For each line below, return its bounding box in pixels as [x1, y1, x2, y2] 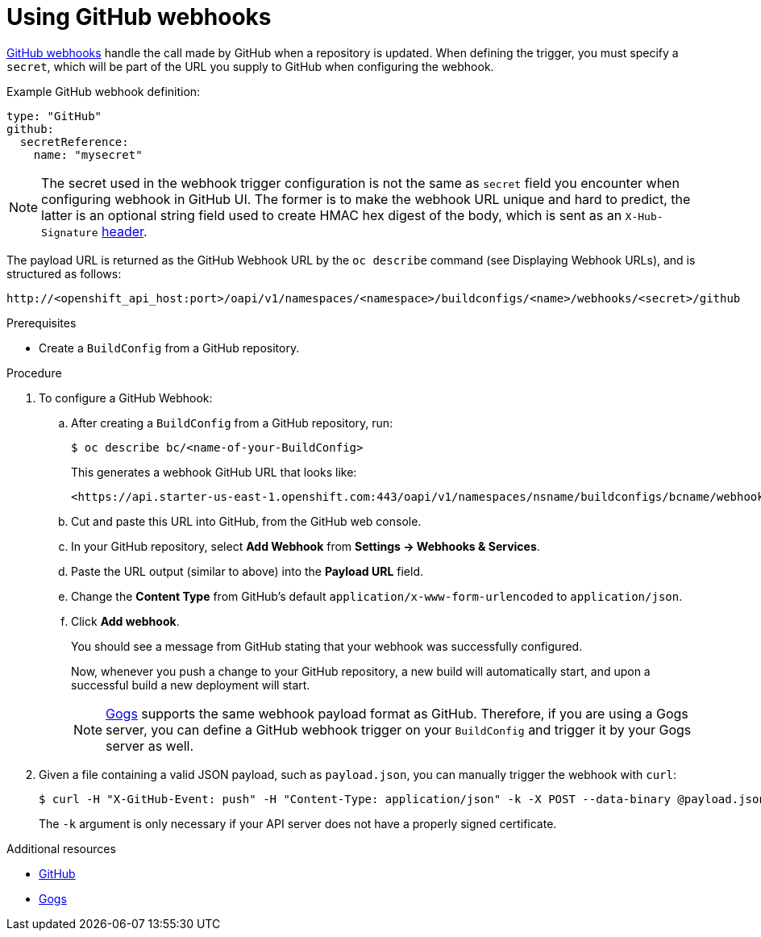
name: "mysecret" [33, 148, 143, 161]
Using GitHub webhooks [6, 3, 272, 31]
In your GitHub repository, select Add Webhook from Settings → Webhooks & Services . [71, 539, 540, 553]
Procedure [6, 365, 62, 380]
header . [102, 223, 148, 239]
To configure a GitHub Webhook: [39, 390, 213, 405]
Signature [41, 226, 98, 239]
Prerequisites [6, 315, 77, 330]
